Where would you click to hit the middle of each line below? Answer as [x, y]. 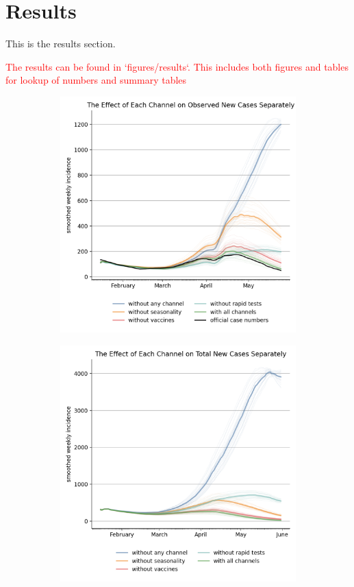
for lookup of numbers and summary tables [96, 80]
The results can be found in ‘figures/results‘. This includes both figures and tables [177, 66]
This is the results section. [61, 44]
